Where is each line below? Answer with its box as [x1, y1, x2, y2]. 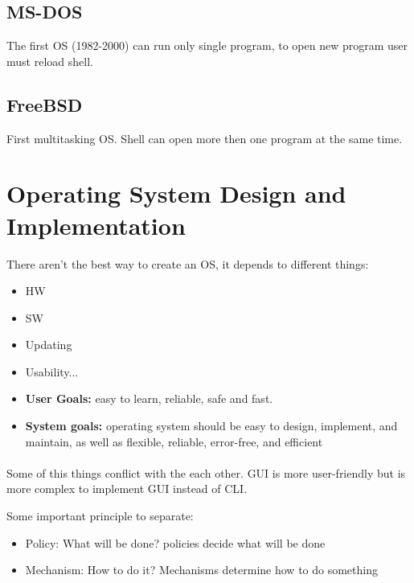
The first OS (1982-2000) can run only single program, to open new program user [6, 37, 408, 54]
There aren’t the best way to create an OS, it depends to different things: [6, 255, 369, 272]
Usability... [25, 363, 79, 380]
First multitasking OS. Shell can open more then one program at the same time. [6, 129, 403, 146]
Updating [25, 336, 72, 353]
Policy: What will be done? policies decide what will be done [25, 534, 326, 551]
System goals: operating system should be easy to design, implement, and [25, 417, 398, 434]
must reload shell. [6, 52, 93, 69]
